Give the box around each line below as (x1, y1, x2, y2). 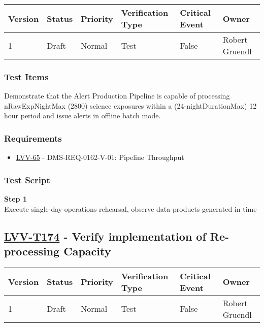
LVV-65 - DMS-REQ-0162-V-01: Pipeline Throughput (16, 152, 184, 162)
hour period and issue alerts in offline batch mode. (4, 110, 161, 121)
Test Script (4, 173, 50, 186)
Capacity (63, 243, 111, 258)
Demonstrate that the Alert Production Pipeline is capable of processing (4, 90, 230, 101)
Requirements (4, 132, 62, 144)
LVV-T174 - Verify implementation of (4, 228, 206, 244)
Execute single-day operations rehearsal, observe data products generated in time (4, 203, 257, 214)
